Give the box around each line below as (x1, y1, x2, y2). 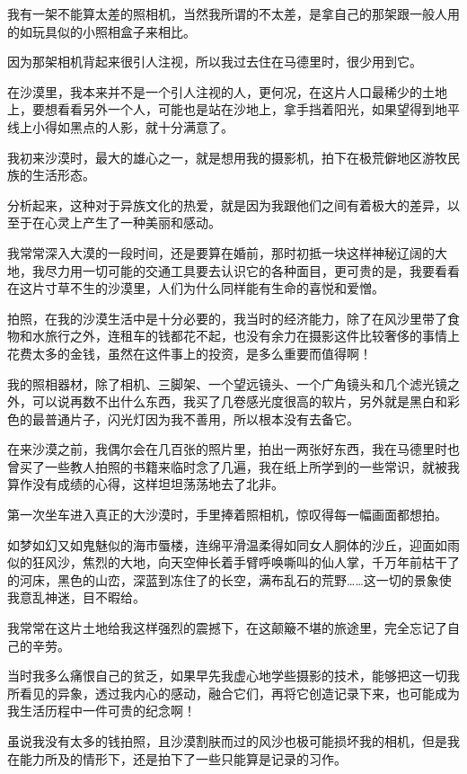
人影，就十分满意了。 (107, 117, 233, 136)
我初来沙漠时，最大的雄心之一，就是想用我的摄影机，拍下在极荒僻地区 (7, 147, 422, 166)
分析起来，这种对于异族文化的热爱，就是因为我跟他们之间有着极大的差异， (7, 195, 447, 214)
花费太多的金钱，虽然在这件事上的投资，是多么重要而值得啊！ (7, 343, 372, 362)
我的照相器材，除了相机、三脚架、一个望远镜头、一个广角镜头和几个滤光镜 (7, 374, 447, 393)
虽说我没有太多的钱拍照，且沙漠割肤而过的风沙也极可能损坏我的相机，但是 (7, 732, 447, 750)
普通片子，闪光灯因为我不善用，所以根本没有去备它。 (44, 409, 359, 428)
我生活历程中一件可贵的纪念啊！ (7, 701, 196, 720)
